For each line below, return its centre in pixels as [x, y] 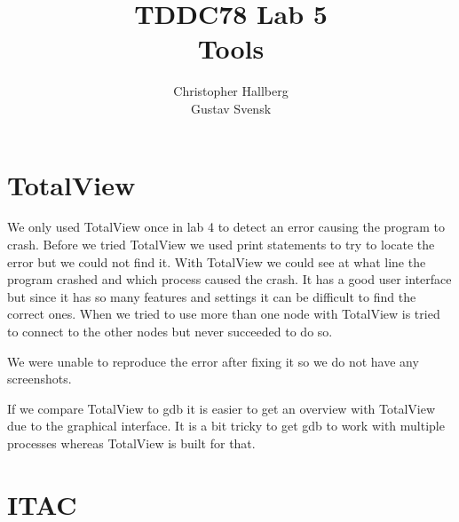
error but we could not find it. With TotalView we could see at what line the [217, 261]
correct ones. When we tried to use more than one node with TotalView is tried [224, 314]
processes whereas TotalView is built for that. [131, 443]
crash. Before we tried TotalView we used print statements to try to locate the [221, 245]
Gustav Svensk [231, 108]
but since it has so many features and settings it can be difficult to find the [212, 296]
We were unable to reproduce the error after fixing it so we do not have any [213, 361]
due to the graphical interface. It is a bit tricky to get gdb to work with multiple [226, 426]
